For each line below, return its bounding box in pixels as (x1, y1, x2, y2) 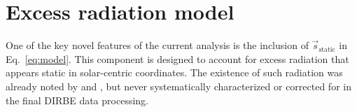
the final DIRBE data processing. (6, 92, 148, 107)
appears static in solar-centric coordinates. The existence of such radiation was (6, 65, 343, 80)
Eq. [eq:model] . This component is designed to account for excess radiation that (6, 51, 349, 66)
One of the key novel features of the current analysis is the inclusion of (6, 38, 309, 52)
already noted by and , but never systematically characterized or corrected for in (6, 78, 351, 93)
